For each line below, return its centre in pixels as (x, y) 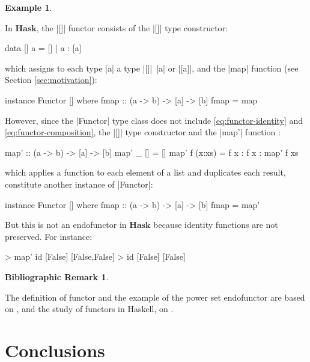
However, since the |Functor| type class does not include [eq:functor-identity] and (154, 120)
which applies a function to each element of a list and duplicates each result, (145, 172)
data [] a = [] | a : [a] (43, 48)
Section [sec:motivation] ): (51, 80)
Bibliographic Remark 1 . (57, 276)
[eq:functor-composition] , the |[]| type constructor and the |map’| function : (143, 132)
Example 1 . (29, 7)
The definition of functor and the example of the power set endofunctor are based (155, 297)
